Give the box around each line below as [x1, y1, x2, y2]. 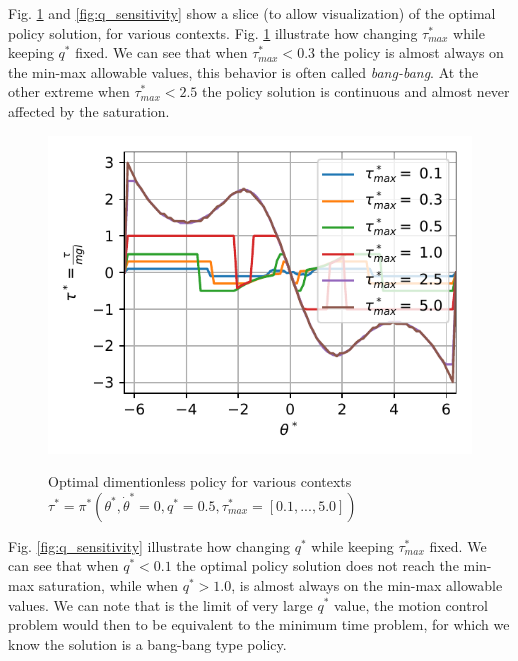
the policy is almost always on [319, 42, 504, 63]
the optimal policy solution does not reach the [176, 555, 459, 576]
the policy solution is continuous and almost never [201, 81, 510, 102]
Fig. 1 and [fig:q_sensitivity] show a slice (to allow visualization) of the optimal [8, 3, 496, 23]
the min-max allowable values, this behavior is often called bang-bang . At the [8, 61, 479, 82]
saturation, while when [38, 574, 179, 595]
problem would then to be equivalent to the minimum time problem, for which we [8, 614, 510, 635]
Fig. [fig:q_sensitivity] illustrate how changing [8, 535, 291, 556]
